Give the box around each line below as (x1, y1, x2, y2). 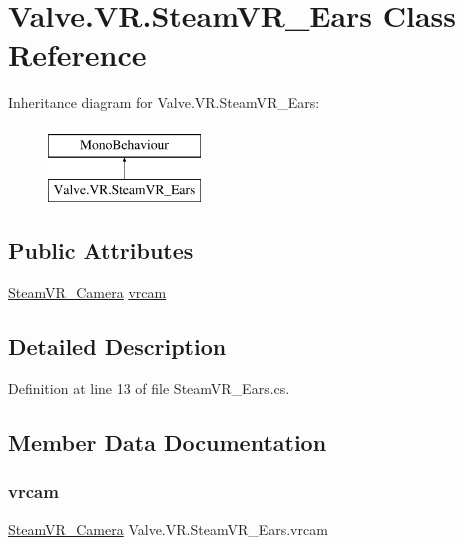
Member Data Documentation (8, 427, 327, 458)
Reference (8, 34, 147, 75)
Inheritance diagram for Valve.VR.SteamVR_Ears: (8, 92, 320, 113)
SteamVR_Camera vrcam (8, 282, 167, 303)
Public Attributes (8, 235, 194, 266)
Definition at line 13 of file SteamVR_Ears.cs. (8, 378, 290, 399)
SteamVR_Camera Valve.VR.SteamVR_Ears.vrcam (8, 518, 328, 539)
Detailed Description (8, 331, 227, 362)
